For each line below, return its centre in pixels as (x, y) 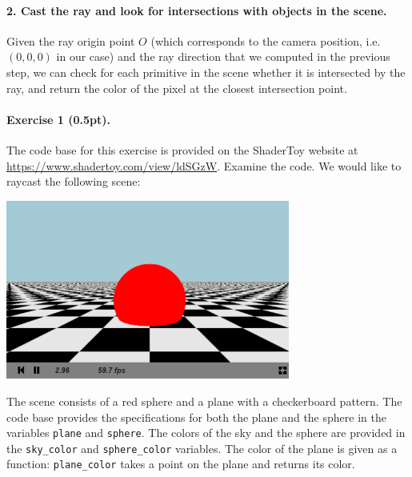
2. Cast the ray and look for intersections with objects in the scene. (197, 10)
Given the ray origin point (71, 40)
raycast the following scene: (74, 181)
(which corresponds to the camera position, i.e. (266, 40)
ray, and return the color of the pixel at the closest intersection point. (177, 88)
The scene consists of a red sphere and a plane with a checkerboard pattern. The (204, 401)
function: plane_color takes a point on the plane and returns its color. (181, 464)
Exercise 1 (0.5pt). (58, 119)
